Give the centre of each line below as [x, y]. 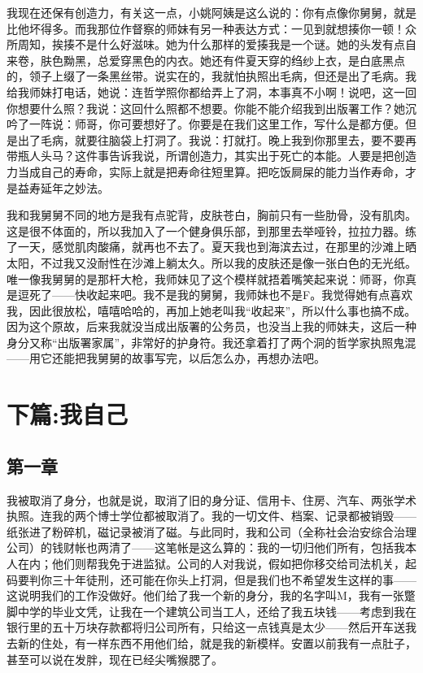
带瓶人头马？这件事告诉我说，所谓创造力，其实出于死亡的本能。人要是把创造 [211, 156]
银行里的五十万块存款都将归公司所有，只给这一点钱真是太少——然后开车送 [206, 627]
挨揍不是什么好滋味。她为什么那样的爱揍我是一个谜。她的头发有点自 [234, 44]
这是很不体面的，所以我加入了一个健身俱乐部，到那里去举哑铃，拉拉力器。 [206, 230]
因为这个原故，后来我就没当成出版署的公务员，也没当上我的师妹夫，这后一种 [211, 326]
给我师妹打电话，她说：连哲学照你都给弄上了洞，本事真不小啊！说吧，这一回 [211, 91]
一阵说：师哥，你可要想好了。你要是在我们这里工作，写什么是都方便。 [217, 124]
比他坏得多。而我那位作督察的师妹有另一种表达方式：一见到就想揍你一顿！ [206, 28]
